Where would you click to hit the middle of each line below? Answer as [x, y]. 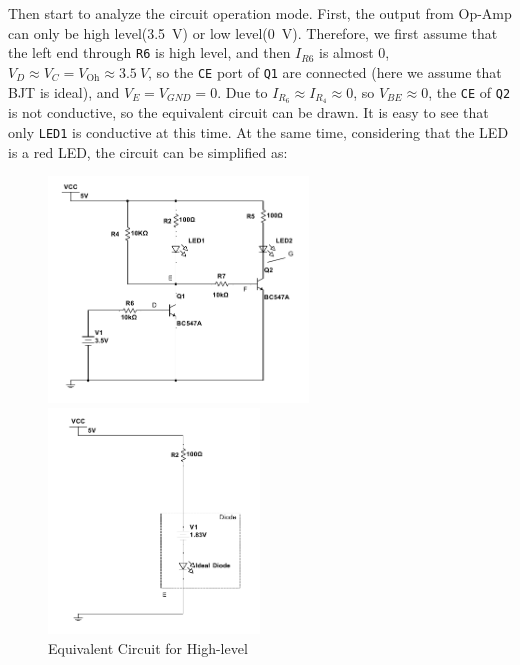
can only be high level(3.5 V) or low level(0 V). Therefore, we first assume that [253, 32]
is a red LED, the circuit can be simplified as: [148, 151]
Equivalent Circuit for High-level [148, 647]
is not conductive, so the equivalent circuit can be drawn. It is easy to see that [248, 112]
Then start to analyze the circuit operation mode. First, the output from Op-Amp [260, 13]
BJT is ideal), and [64, 91]
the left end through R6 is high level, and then [149, 52]
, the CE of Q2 [469, 91]
